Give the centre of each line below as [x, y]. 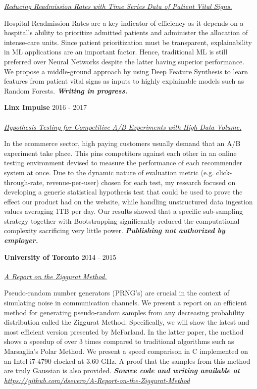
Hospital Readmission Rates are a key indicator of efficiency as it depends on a [124, 23]
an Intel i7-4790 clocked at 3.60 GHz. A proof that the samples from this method [127, 361]
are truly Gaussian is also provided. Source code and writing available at [122, 370]
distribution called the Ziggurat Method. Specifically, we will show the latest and [127, 322]
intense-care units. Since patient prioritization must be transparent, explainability [128, 42]
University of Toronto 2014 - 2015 [60, 257]
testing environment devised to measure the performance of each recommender [123, 163]
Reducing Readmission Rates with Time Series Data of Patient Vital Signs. [118, 6]
